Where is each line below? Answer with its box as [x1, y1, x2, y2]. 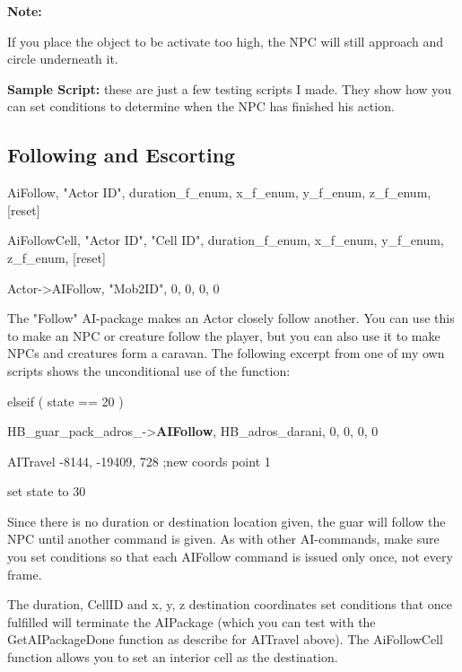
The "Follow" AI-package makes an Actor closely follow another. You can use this [7, 309, 455, 327]
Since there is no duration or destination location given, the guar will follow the [7, 511, 446, 530]
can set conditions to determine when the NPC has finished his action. [7, 97, 395, 116]
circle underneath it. [7, 49, 118, 68]
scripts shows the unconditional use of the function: [7, 361, 291, 380]
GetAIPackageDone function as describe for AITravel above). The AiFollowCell [7, 630, 443, 649]
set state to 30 [7, 482, 86, 501]
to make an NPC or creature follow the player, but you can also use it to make [7, 326, 440, 345]
